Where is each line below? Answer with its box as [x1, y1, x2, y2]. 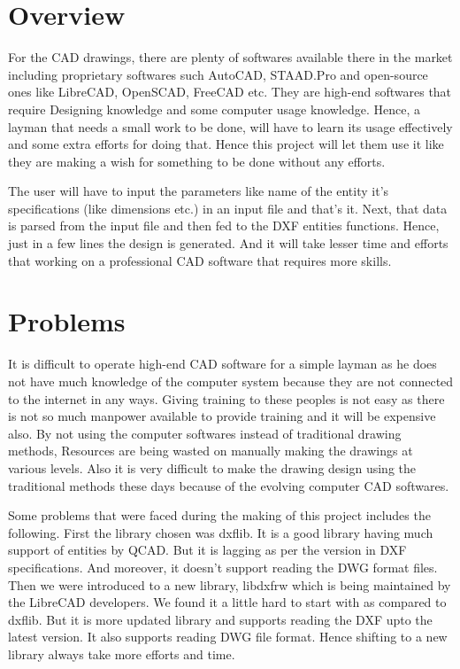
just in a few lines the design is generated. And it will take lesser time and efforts [8, 234, 448, 253]
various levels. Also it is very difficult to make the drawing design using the [8, 458, 416, 477]
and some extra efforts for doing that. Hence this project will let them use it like [8, 135, 444, 153]
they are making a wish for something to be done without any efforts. [8, 152, 386, 170]
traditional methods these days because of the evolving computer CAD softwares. [8, 476, 449, 494]
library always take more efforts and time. [8, 644, 235, 663]
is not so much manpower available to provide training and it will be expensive [8, 407, 436, 425]
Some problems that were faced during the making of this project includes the [8, 506, 431, 525]
